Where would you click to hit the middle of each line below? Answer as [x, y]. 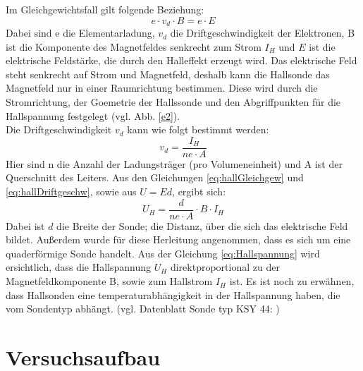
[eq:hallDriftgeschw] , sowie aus [71, 191]
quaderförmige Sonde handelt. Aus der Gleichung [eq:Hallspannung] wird [163, 253]
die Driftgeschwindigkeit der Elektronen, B [263, 33]
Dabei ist [25, 225]
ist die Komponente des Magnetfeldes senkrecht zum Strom [134, 46]
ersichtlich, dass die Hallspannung [79, 267]
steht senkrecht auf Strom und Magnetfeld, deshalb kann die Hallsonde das [168, 74]
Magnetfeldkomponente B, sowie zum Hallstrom [109, 281]
